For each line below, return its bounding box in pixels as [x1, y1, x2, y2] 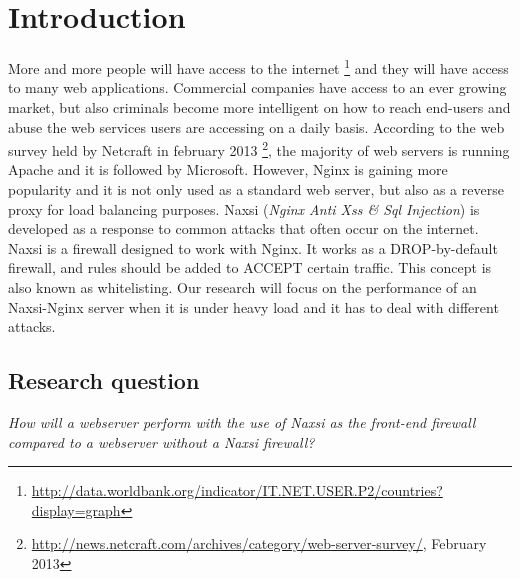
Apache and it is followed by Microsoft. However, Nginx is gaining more [8, 159, 448, 180]
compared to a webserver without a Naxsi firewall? [8, 431, 315, 452]
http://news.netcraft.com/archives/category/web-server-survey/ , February [31, 533, 487, 554]
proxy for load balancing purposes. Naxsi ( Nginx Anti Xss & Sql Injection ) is [8, 198, 480, 219]
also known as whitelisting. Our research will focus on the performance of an [8, 276, 477, 297]
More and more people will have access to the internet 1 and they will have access [8, 55, 509, 78]
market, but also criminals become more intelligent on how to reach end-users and [8, 96, 511, 117]
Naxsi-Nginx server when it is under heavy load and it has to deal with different [8, 296, 499, 317]
